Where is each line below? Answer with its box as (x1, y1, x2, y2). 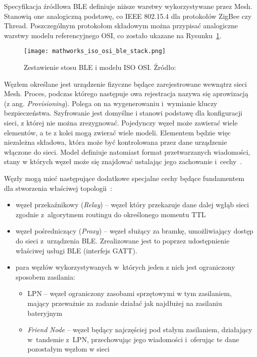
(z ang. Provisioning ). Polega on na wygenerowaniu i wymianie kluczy (4, 98, 217, 108)
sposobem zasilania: (15, 271, 75, 282)
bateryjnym (27, 307, 62, 318)
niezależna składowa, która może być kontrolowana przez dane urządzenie (4, 137, 227, 147)
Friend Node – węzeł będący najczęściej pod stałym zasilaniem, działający (27, 324, 253, 335)
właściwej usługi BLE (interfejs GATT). (15, 245, 138, 255)
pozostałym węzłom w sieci (27, 344, 110, 354)
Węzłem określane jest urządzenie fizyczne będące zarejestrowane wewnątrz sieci (4, 78, 247, 89)
